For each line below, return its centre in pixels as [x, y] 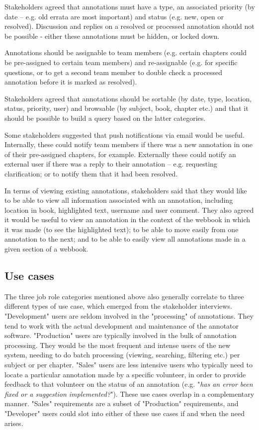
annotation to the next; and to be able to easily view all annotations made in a [125, 239]
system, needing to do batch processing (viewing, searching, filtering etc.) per [122, 355]
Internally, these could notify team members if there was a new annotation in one [129, 144]
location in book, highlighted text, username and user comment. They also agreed [129, 210]
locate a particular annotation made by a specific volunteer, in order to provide [125, 374]
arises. [14, 423]
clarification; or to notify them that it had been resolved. [91, 173]
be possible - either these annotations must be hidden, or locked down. [112, 36]
